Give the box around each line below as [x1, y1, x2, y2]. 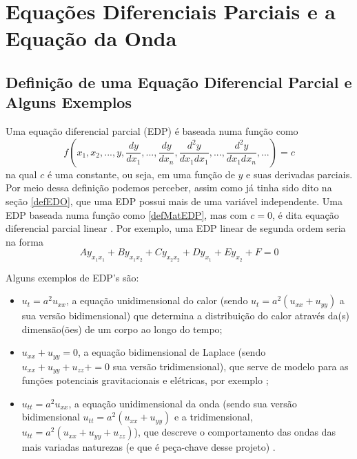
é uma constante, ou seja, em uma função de [47, 167, 235, 181]
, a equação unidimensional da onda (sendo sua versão [68, 396, 297, 410]
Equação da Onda [6, 24, 177, 52]
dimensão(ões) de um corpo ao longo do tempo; [21, 321, 223, 336]
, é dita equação [272, 207, 339, 222]
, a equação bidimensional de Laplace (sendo [78, 345, 266, 359]
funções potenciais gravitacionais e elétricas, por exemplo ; [21, 373, 269, 387]
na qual [6, 167, 37, 181]
